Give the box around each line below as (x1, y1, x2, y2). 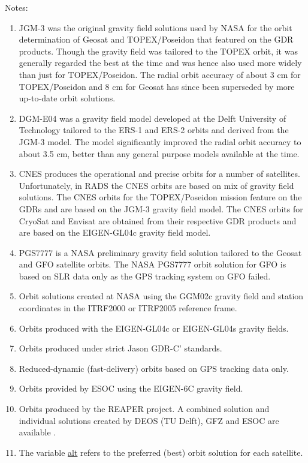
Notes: (5, 1, 28, 13)
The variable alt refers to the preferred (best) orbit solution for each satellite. (19, 446, 303, 458)
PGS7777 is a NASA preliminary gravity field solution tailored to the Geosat (19, 246, 302, 258)
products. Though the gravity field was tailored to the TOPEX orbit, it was (19, 44, 298, 57)
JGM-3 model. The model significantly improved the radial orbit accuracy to (19, 135, 301, 148)
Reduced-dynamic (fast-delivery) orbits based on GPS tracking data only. (19, 362, 289, 374)
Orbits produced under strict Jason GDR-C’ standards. (19, 342, 222, 354)
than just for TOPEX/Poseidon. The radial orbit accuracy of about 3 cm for (19, 68, 301, 80)
